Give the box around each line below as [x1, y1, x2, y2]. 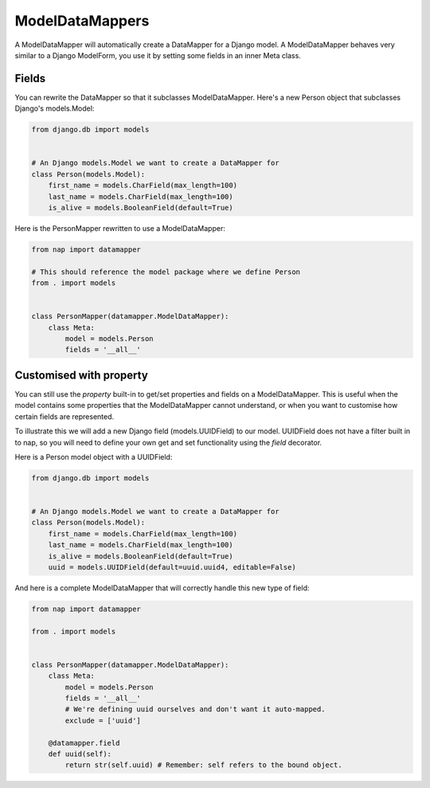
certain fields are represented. [14, 411, 115, 421]
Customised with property [14, 368, 149, 382]
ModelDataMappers [14, 12, 150, 29]
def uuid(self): [48, 750, 111, 759]
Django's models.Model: [14, 104, 95, 113]
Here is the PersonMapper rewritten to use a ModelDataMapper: [14, 223, 226, 233]
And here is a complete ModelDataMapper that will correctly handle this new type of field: [14, 582, 310, 593]
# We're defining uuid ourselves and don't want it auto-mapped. [64, 705, 326, 714]
